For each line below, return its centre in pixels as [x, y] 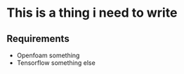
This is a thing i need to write [92, 13]
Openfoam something [48, 55]
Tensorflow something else [56, 63]
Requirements [38, 39]
